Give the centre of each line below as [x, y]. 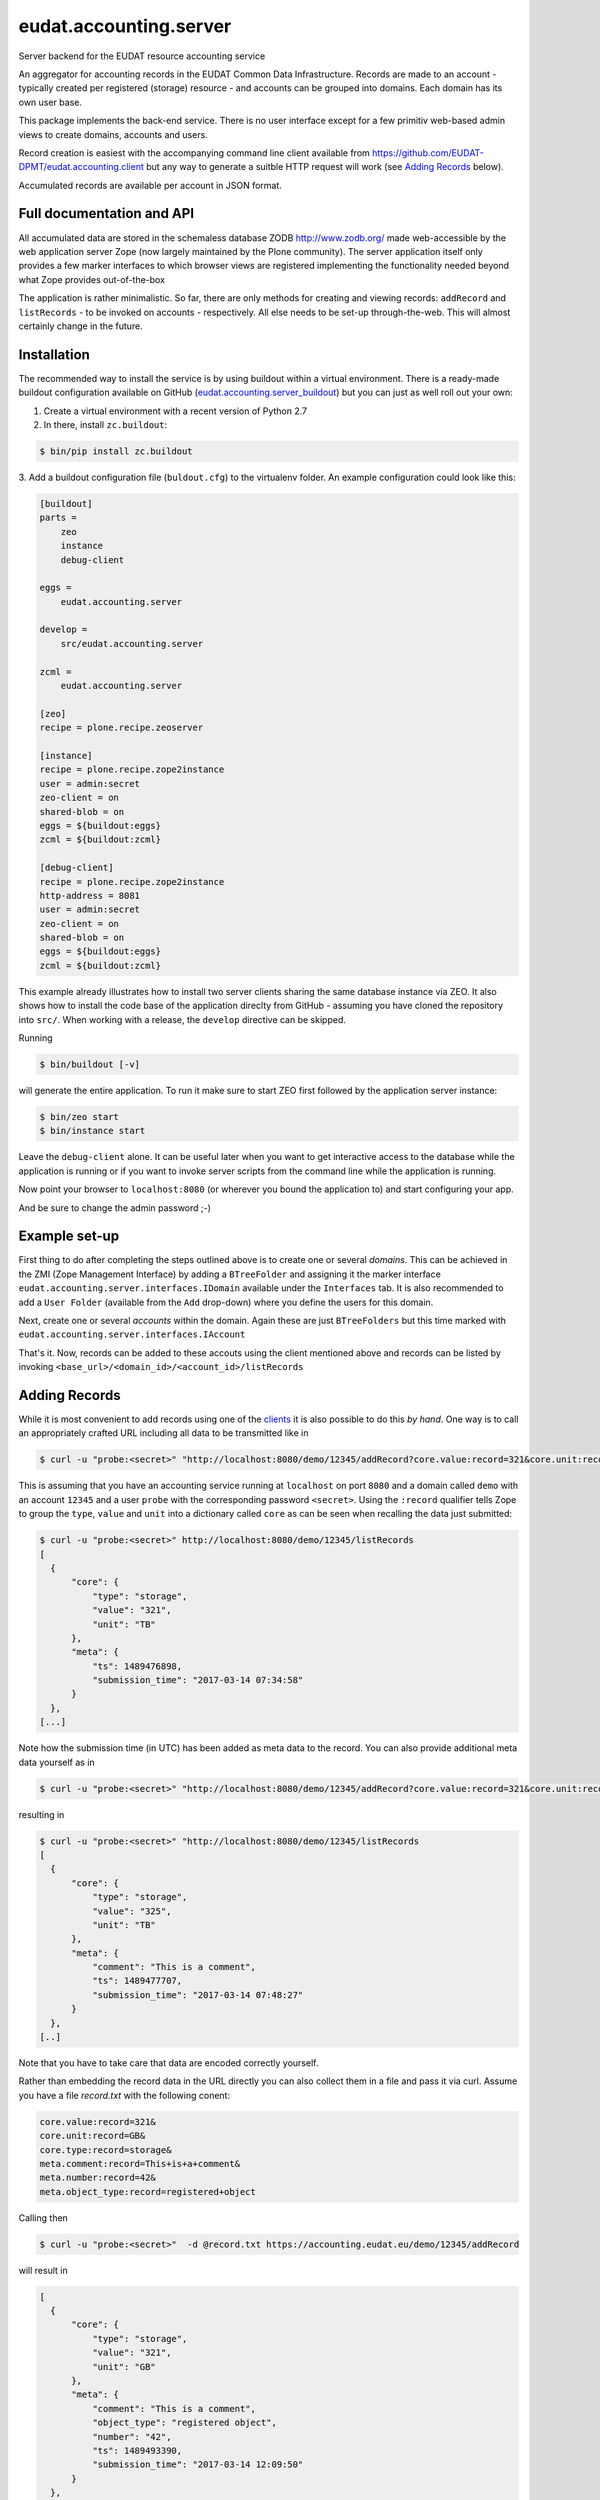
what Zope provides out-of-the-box [91, 279]
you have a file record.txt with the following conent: [124, 2095]
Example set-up [69, 1236]
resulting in [41, 1814]
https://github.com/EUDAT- [427, 152]
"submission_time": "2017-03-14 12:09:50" [197, 2464]
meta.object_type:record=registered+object [148, 2191]
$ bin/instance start [92, 1131]
